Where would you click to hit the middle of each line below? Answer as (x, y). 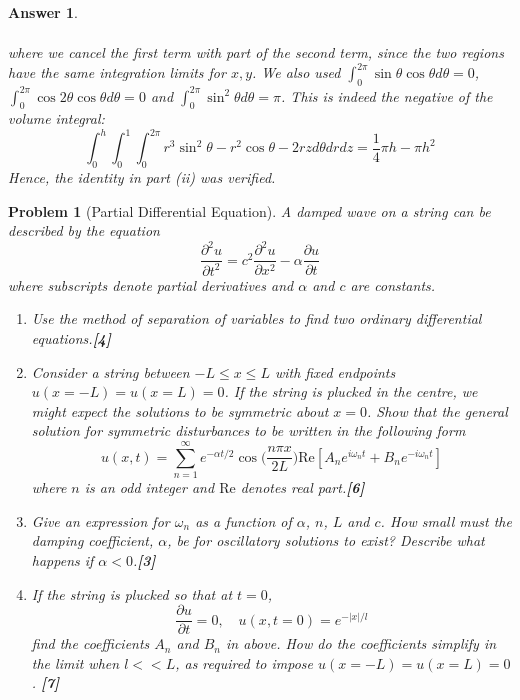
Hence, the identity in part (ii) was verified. (142, 177)
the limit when (75, 662)
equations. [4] (71, 338)
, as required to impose (244, 662)
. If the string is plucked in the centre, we (351, 391)
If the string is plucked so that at (132, 593)
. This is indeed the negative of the (387, 95)
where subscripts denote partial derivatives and (151, 284)
